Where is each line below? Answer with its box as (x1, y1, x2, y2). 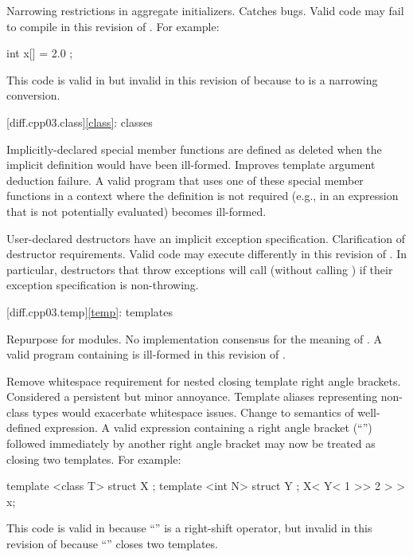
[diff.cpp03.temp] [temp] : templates (6, 303, 173, 320)
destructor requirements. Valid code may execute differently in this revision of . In (6, 245, 407, 262)
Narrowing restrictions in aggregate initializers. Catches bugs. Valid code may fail (6, 2, 404, 18)
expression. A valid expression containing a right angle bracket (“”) (45, 419, 372, 436)
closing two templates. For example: (6, 450, 181, 467)
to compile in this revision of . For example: (6, 18, 220, 34)
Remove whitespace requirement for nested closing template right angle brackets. (6, 372, 401, 389)
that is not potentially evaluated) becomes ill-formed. (6, 202, 267, 219)
